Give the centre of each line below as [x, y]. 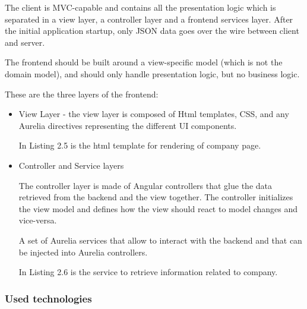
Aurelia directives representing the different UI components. [128, 125]
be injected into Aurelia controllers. [83, 252]
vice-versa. [38, 220]
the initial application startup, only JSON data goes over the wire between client [152, 31]
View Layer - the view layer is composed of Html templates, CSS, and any [154, 114]
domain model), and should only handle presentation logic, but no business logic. [152, 73]
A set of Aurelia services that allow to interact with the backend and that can [160, 240]
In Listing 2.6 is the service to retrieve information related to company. [148, 272]
